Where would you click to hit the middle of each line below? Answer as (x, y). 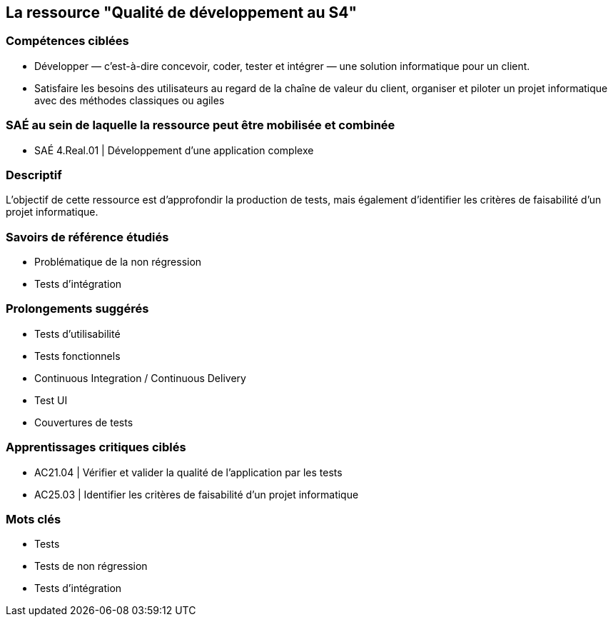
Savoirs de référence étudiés (87, 237)
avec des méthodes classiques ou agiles (130, 100)
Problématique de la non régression (118, 262)
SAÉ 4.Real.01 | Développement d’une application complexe (174, 150)
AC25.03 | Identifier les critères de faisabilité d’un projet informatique (197, 494)
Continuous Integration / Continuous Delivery (140, 378)
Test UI (51, 400)
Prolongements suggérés (77, 309)
